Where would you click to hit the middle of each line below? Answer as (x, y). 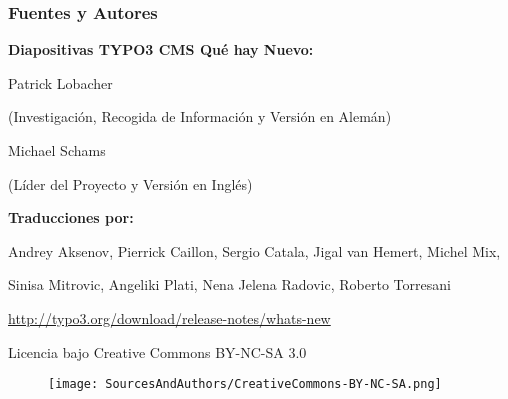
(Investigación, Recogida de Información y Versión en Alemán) (200, 116)
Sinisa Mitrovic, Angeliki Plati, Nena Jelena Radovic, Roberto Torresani (229, 284)
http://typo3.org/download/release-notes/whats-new (169, 317)
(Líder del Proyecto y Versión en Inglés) (130, 183)
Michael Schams (57, 150)
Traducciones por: (71, 217)
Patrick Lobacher (60, 82)
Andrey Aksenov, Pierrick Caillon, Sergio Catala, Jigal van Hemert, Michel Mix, (254, 250)
